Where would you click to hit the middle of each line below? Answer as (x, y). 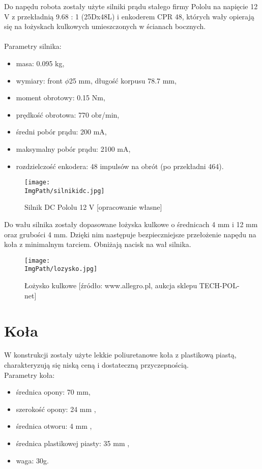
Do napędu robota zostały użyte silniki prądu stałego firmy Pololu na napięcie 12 (131, 6)
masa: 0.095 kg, (40, 63)
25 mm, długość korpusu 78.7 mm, (123, 80)
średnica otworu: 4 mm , (54, 426)
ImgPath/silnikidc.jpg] (65, 191)
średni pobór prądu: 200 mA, (61, 132)
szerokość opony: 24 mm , (56, 409)
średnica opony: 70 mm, (53, 392)
